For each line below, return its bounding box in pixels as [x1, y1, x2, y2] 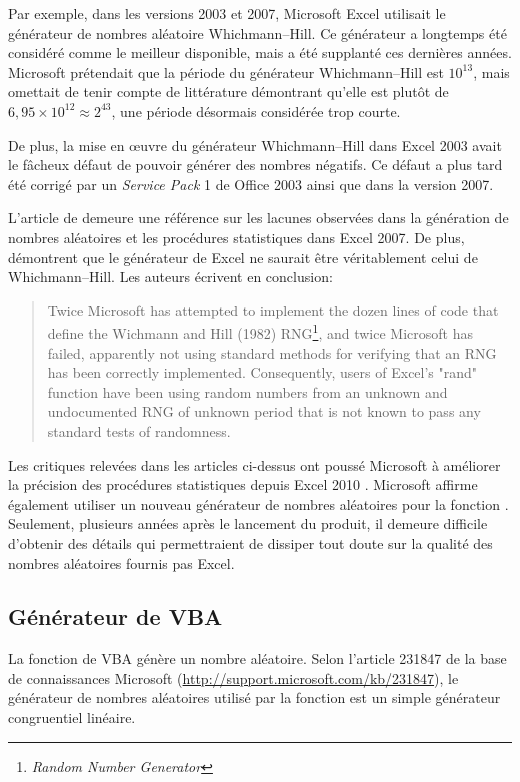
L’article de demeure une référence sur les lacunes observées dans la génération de [8, 207, 509, 228]
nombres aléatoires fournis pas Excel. [8, 552, 235, 573]
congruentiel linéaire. [8, 707, 136, 728]
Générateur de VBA [8, 601, 223, 632]
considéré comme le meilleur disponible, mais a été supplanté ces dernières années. [8, 42, 512, 63]
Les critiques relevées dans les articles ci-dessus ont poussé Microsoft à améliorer [8, 454, 501, 475]
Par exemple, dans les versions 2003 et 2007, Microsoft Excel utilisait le [8, 3, 446, 23]
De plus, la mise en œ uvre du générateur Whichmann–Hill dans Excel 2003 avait [8, 134, 502, 155]
